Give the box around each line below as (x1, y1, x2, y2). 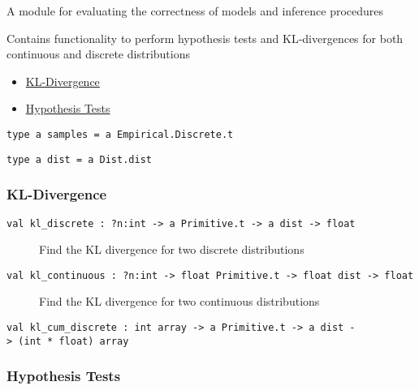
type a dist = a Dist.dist (6, 153, 152, 165)
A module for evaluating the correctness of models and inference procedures (6, 2, 384, 19)
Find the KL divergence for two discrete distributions (39, 241, 305, 258)
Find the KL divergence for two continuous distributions (39, 293, 320, 310)
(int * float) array (18, 335, 129, 347)
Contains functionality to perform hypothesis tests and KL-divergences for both (6, 29, 404, 46)
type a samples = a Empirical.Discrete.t (6, 128, 234, 140)
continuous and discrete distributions (6, 45, 190, 62)
